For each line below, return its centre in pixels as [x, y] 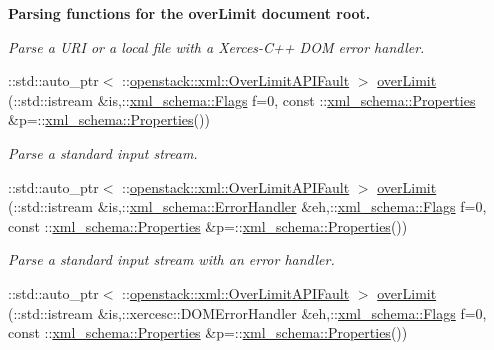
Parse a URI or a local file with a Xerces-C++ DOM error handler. [216, 46]
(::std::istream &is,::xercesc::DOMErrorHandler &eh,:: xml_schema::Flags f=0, [247, 312]
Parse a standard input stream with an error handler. [171, 259]
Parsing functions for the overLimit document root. [189, 13]
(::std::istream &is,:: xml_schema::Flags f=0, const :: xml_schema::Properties [242, 99]
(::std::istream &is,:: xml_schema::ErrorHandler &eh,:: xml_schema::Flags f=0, [247, 206]
